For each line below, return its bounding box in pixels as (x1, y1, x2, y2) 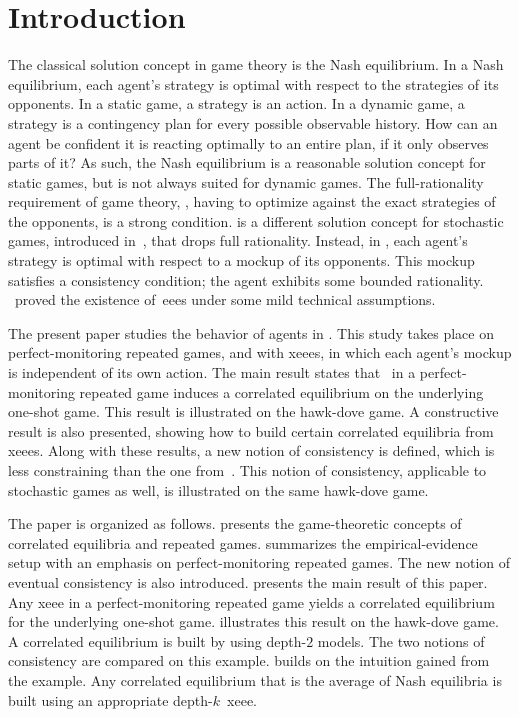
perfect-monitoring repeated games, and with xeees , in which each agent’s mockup (8, 342, 512, 363)
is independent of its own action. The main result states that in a (8, 362, 416, 383)
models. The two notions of (317, 630, 485, 651)
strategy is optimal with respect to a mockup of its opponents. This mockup (8, 250, 475, 271)
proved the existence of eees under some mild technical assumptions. (14, 289, 436, 310)
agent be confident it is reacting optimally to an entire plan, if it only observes (8, 132, 489, 153)
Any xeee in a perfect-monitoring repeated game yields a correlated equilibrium (8, 591, 495, 612)
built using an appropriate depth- (8, 689, 213, 710)
